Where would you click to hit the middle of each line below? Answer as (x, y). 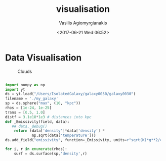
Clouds (25, 71)
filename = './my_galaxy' (32, 99)
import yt (15, 89)
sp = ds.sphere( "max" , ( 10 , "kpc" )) (43, 103)
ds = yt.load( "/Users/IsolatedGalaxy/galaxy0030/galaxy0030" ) (70, 94)
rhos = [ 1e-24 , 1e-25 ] (28, 108)
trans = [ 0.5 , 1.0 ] (25, 112)
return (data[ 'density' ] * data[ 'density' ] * (60, 131)
